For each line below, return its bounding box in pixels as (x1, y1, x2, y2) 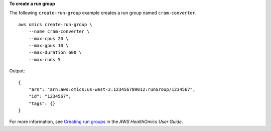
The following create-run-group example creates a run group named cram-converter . (9, 10, 197, 16)
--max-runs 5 (28, 57, 61, 62)
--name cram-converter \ (28, 29, 90, 35)
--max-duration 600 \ (28, 50, 82, 55)
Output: (9, 68, 25, 74)
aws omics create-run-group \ (18, 22, 93, 27)
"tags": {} (28, 100, 56, 106)
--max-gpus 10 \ (28, 43, 69, 48)
